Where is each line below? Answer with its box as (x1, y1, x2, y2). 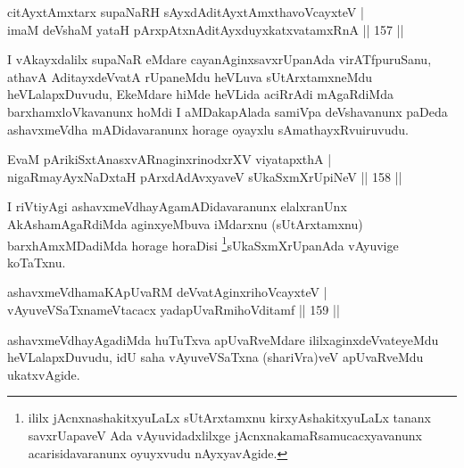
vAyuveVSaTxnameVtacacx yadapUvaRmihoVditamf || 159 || (7, 300, 340, 318)
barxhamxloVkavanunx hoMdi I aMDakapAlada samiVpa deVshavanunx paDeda (7, 102, 448, 120)
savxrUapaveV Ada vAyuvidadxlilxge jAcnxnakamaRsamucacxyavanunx (28, 425, 422, 444)
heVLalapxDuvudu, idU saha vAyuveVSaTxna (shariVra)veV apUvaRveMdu (7, 348, 424, 366)
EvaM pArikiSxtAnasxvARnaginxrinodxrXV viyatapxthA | (7, 150, 332, 168)
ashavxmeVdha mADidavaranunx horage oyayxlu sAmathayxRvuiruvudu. (7, 119, 409, 138)
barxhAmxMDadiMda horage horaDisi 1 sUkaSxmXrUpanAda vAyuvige (7, 233, 399, 254)
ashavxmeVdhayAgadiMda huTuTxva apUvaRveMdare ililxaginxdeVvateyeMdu (7, 330, 439, 349)
